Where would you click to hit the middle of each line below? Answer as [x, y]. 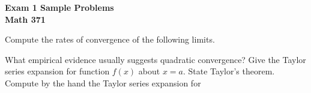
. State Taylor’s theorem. [229, 71]
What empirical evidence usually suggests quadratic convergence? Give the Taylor [155, 59]
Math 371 [25, 19]
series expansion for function [57, 71]
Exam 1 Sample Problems [59, 7]
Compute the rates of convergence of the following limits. [110, 39]
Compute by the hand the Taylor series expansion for [103, 82]
